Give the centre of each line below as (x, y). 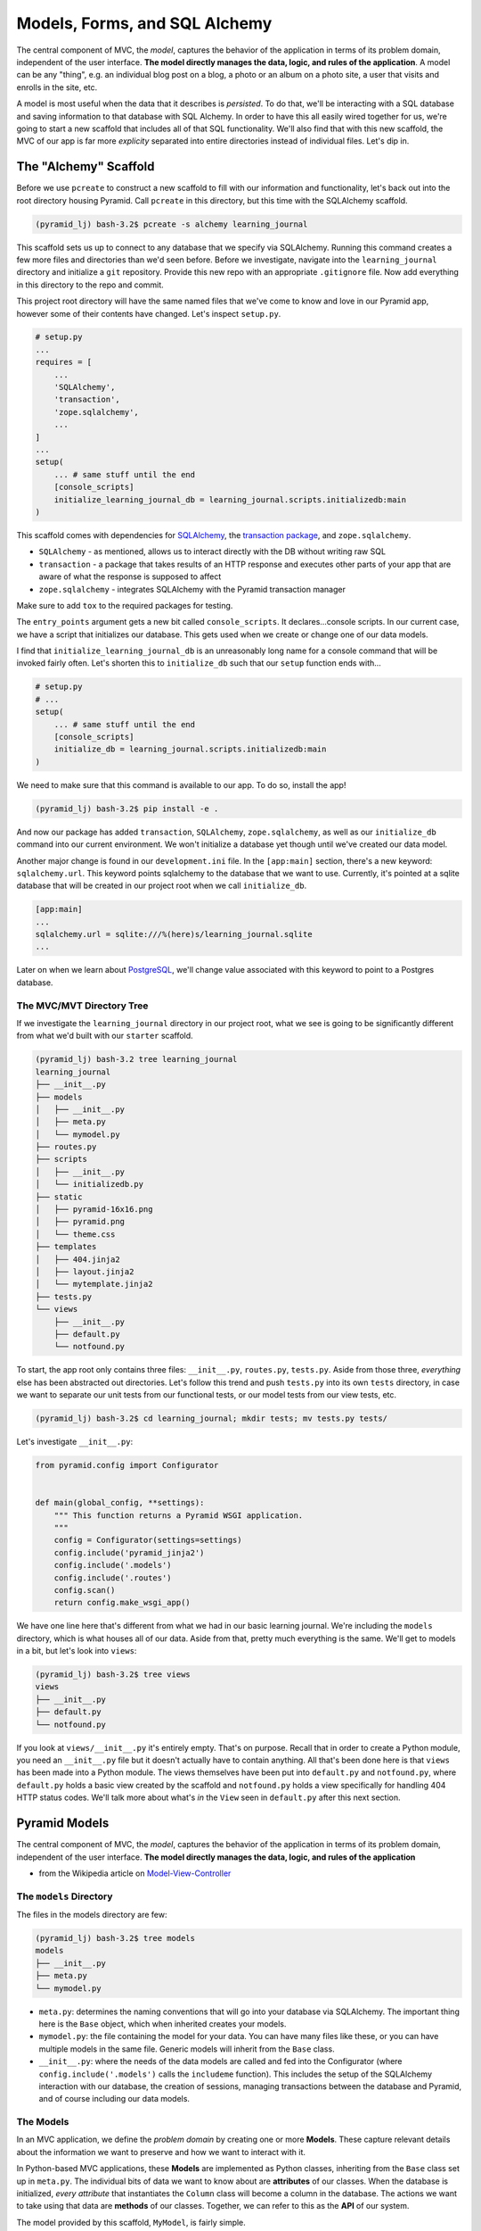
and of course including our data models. (114, 2099)
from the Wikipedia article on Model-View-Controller (135, 1873)
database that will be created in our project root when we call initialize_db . (162, 886)
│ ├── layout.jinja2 (85, 1271)
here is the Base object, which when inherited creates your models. (163, 2024)
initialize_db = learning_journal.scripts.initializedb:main (190, 749)
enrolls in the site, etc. (57, 87)
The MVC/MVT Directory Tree (82, 1006)
